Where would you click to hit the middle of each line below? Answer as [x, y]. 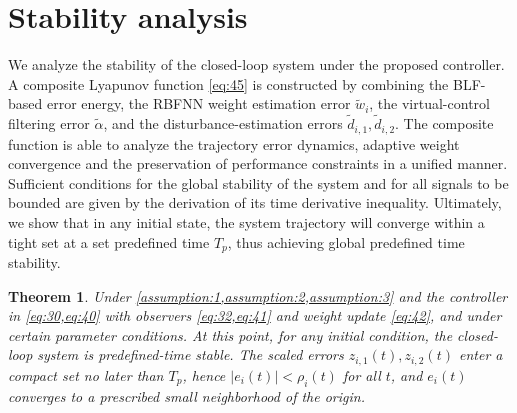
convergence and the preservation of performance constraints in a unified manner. [258, 163]
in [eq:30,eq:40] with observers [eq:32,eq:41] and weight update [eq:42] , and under [255, 315]
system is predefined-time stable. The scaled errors [190, 354]
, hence [204, 374]
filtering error [49, 123]
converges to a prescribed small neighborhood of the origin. [186, 395]
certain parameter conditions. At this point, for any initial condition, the [230, 334]
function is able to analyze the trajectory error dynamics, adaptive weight [234, 143]
